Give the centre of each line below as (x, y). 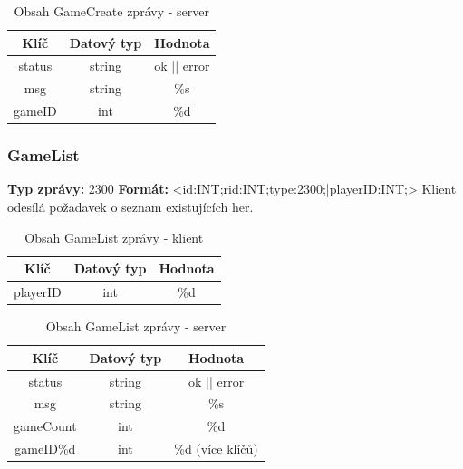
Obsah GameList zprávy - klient (114, 237)
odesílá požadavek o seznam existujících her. (130, 207)
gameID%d (45, 449)
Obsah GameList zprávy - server (136, 326)
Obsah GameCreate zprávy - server (111, 11)
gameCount (45, 426)
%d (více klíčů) (216, 449)
